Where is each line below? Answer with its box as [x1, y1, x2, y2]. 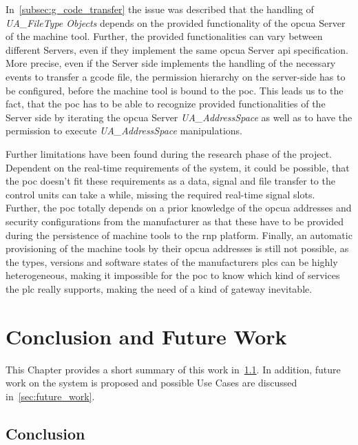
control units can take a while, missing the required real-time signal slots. [6, 187, 315, 201]
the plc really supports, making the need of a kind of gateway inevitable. [6, 281, 313, 296]
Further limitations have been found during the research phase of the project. [6, 146, 332, 161]
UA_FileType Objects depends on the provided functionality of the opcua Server [6, 15, 346, 30]
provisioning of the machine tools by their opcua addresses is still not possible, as [6, 241, 349, 256]
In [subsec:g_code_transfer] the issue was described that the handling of [6, 2, 314, 16]
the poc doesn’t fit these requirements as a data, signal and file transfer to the [6, 174, 335, 188]
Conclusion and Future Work [6, 322, 287, 350]
